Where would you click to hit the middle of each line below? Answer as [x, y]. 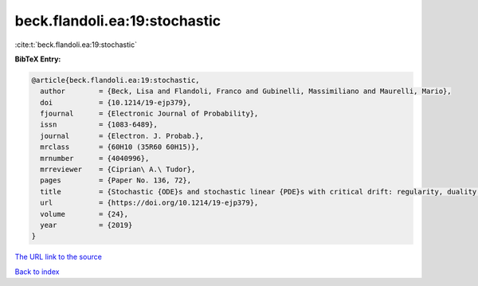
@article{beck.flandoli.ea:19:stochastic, [116, 80]
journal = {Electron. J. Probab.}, [122, 136]
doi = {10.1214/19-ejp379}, [116, 102]
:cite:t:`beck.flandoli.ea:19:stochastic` [76, 45]
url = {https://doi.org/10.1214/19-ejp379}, [149, 203]
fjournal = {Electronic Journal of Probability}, [149, 114]
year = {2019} [86, 225]
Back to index [37, 272]
